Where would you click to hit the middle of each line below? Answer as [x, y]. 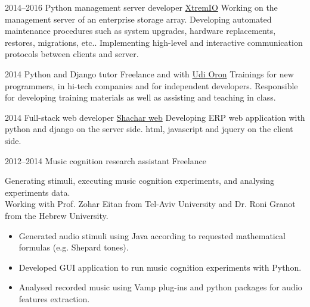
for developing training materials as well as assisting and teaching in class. [140, 97]
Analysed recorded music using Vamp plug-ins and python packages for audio [160, 287]
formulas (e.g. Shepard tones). [74, 247]
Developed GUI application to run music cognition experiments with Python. [160, 267]
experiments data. [38, 192]
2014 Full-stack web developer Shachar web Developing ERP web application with [155, 117]
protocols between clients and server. [72, 54]
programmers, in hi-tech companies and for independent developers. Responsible [151, 85]
